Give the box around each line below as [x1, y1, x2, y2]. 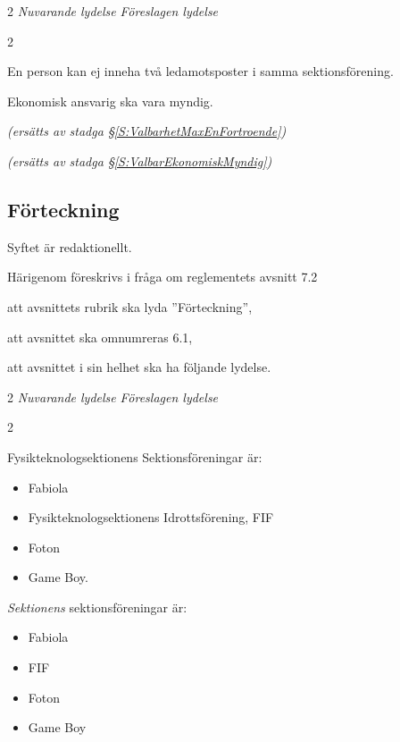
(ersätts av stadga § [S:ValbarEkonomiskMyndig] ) [7, 151, 272, 170]
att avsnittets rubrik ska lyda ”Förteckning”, [7, 297, 253, 316]
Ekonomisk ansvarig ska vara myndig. [7, 91, 213, 110]
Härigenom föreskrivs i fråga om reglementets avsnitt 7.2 [7, 267, 318, 286]
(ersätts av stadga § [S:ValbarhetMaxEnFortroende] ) [7, 122, 287, 140]
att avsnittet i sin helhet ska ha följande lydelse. [7, 358, 271, 376]
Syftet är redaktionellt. [7, 237, 132, 256]
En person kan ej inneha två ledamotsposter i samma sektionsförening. [7, 62, 394, 80]
